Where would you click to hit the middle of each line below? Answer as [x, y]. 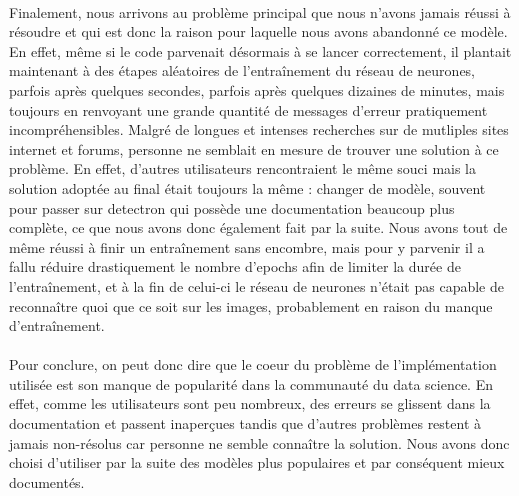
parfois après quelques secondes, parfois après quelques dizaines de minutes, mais [257, 89]
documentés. [47, 481]
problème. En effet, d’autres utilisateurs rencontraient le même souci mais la [243, 168]
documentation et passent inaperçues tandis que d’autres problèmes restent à [245, 423]
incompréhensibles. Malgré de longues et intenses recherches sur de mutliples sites [259, 129]
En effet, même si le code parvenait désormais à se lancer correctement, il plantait [260, 50]
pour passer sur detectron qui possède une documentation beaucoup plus [232, 207]
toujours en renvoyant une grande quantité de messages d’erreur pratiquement [248, 109]
